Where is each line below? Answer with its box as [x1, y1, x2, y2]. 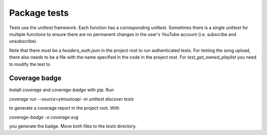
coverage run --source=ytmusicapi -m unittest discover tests [9, 96, 134, 102]
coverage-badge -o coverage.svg [9, 114, 79, 120]
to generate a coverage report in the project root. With [9, 105, 120, 111]
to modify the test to [9, 61, 50, 67]
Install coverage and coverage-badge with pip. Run [9, 87, 114, 93]
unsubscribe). [9, 38, 38, 44]
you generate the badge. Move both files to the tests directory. [9, 123, 137, 129]
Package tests [9, 7, 69, 18]
